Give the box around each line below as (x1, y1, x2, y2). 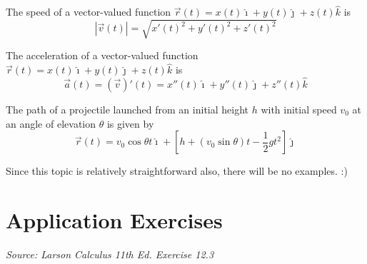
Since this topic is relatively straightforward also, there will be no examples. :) (6, 163, 348, 178)
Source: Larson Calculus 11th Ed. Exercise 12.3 (6, 246, 214, 261)
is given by (106, 116, 154, 131)
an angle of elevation (6, 116, 96, 131)
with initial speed (261, 101, 337, 116)
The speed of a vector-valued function (6, 4, 171, 19)
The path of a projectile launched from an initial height (6, 101, 249, 116)
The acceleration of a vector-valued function (6, 48, 198, 63)
